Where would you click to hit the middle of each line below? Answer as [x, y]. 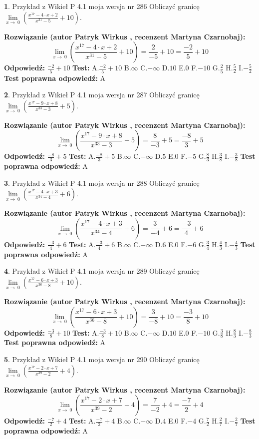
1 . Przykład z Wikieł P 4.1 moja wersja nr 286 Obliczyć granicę [102, 6]
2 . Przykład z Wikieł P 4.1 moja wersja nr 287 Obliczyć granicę [102, 95]
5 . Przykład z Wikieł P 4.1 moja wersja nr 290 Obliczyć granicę [102, 359]
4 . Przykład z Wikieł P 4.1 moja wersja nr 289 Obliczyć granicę [102, 271]
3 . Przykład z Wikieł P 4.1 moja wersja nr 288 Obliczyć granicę [102, 183]
